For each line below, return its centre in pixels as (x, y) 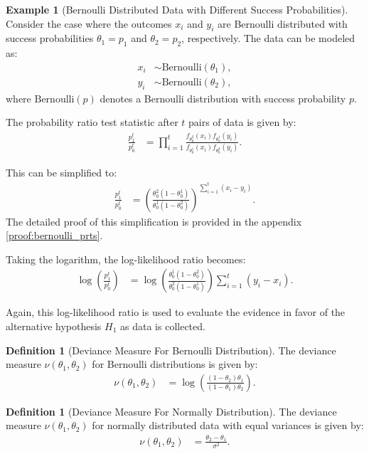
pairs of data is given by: (242, 122)
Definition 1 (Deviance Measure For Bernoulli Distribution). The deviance (171, 350)
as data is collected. (163, 326)
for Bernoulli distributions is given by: (175, 364)
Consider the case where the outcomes (89, 23)
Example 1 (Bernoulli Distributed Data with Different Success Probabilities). (177, 9)
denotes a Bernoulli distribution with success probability (223, 98)
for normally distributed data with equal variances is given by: (228, 425)
